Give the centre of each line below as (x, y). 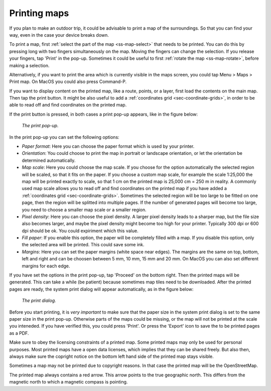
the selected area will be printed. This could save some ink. (83, 245)
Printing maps (39, 13)
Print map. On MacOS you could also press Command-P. (68, 82)
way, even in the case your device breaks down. (59, 35)
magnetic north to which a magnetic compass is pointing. (69, 382)
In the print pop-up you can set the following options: (64, 137)
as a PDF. (19, 333)
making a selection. (29, 65)
